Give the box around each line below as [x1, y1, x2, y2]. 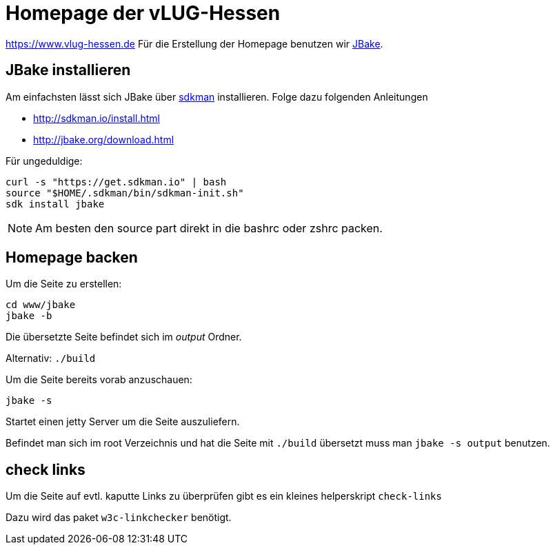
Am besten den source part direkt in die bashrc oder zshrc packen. [35, 221, 383, 235]
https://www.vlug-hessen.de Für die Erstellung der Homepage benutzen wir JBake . [6, 37, 383, 50]
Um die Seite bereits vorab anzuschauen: [6, 374, 192, 386]
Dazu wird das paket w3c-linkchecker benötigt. [6, 511, 232, 524]
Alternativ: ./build [6, 352, 96, 365]
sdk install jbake [6, 198, 105, 210]
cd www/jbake [6, 299, 76, 311]
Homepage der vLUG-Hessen [6, 1, 281, 25]
